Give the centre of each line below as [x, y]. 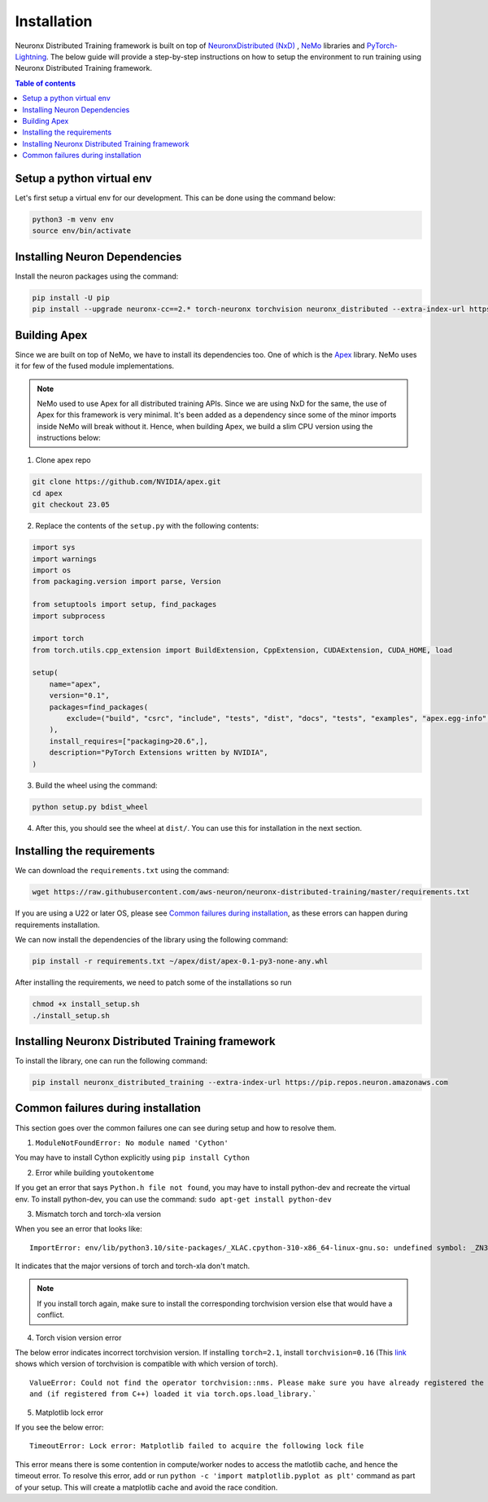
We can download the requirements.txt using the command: [122, 871]
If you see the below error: [59, 1427]
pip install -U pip [71, 298]
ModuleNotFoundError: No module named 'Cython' [132, 1143]
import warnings [65, 559]
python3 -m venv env [73, 219]
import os [52, 570]
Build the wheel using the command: [96, 785]
